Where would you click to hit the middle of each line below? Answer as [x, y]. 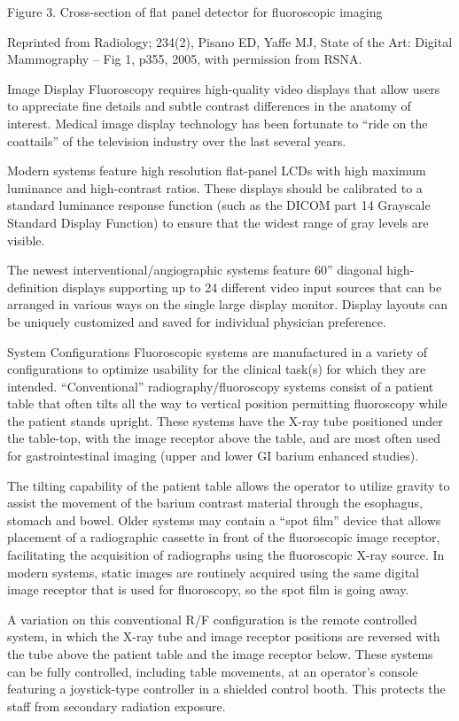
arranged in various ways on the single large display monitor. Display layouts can [228, 304]
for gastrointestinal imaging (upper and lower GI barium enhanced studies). [213, 456]
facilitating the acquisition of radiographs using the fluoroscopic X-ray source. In [226, 555]
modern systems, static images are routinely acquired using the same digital [213, 572]
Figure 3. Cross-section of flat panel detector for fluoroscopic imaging [195, 12]
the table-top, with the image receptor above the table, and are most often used [224, 438]
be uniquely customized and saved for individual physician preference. [197, 321]
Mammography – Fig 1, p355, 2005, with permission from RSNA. [185, 59]
